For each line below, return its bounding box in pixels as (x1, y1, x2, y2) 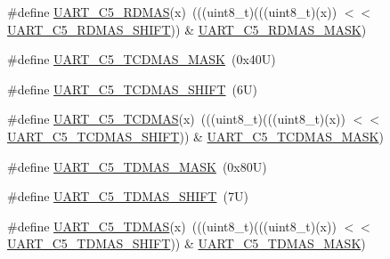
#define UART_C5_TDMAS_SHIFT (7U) (7, 187, 248, 206)
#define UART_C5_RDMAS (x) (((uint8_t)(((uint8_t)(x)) (7, 3, 337, 20)
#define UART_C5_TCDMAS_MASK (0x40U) (7, 50, 276, 69)
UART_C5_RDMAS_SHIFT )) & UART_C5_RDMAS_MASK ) (7, 20, 367, 38)
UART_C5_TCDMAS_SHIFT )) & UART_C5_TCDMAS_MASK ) (7, 126, 384, 145)
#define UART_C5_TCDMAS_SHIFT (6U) (7, 79, 257, 98)
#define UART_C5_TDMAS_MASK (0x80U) (7, 157, 267, 175)
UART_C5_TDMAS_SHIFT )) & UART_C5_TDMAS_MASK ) (7, 234, 366, 253)
